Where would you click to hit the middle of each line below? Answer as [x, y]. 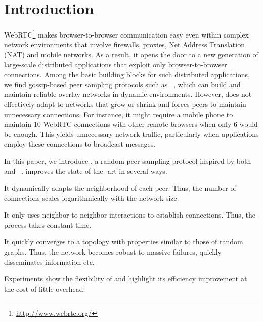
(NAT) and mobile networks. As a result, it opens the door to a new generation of [131, 54]
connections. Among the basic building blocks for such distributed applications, [127, 74]
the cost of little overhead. [45, 288]
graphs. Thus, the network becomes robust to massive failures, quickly [113, 252]
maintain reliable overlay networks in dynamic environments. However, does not [128, 94]
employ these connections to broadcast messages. [80, 144]
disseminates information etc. [49, 261]
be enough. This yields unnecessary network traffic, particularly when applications [131, 134]
